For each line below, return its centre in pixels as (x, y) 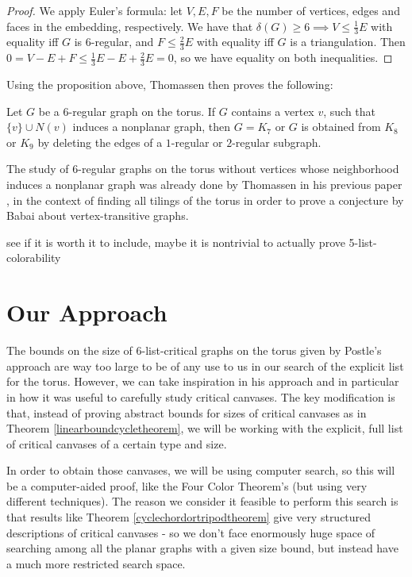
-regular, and (122, 42)
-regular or (197, 142)
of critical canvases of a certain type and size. (117, 443)
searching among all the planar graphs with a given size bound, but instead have (202, 548)
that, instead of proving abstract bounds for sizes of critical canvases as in (187, 412)
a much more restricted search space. (96, 563)
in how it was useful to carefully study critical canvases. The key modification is (201, 396)
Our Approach (87, 312)
